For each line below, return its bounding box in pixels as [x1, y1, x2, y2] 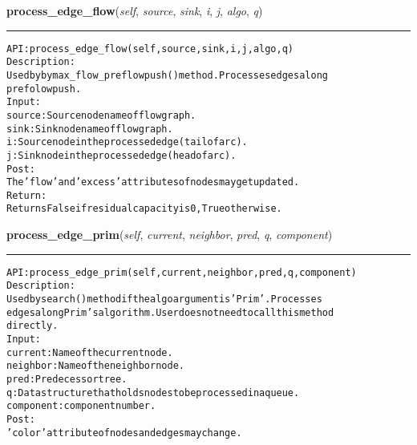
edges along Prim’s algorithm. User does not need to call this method [6, 306, 334, 318]
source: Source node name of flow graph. [6, 109, 196, 121]
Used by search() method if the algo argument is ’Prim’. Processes [6, 293, 322, 305]
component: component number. [6, 400, 156, 412]
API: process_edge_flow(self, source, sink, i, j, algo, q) [6, 42, 294, 55]
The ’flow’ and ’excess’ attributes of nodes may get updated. [6, 176, 300, 188]
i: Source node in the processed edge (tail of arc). [6, 136, 248, 148]
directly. [6, 320, 59, 332]
